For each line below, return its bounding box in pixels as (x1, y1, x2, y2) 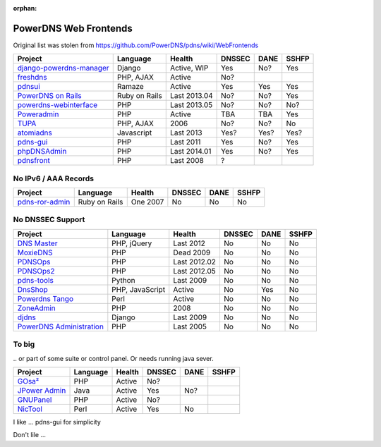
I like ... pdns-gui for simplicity (13, 417, 102, 426)
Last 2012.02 (173, 257, 217, 267)
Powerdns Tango (17, 293, 74, 303)
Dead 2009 (173, 247, 211, 257)
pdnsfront (17, 156, 51, 166)
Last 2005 (173, 322, 207, 331)
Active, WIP (169, 63, 209, 73)
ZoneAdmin (17, 303, 56, 313)
